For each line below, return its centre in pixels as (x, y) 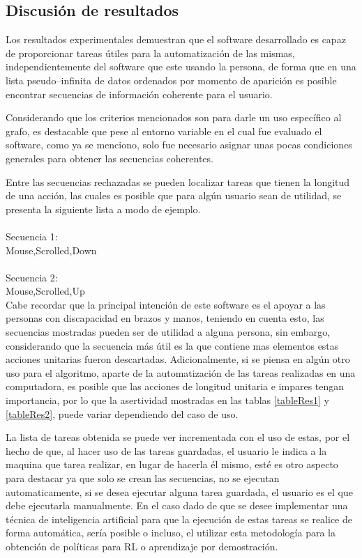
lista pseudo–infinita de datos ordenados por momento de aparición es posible (171, 80)
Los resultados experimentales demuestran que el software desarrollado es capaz (176, 39)
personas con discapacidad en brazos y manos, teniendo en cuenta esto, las (165, 318)
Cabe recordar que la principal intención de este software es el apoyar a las (166, 304)
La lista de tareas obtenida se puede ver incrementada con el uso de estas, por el (178, 437)
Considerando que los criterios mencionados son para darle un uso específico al (174, 117)
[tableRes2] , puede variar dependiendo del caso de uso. (122, 413)
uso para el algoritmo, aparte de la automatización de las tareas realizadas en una (181, 372)
